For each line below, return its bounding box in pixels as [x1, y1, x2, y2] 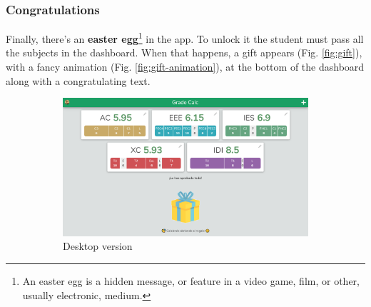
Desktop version [63, 238, 133, 253]
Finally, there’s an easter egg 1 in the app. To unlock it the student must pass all [6, 29, 364, 46]
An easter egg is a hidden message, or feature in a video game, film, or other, [22, 273, 360, 288]
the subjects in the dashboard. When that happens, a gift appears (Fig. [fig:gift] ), [6, 45, 362, 60]
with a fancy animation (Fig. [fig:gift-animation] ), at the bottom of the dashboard [6, 59, 365, 74]
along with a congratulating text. [6, 73, 151, 88]
